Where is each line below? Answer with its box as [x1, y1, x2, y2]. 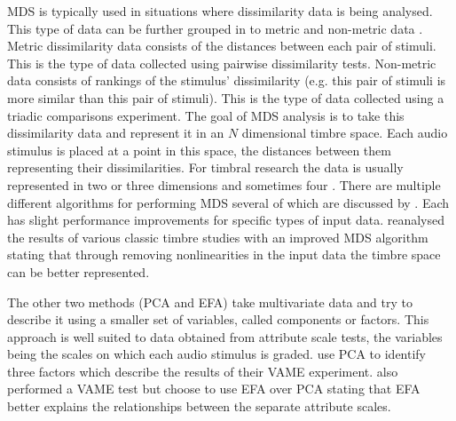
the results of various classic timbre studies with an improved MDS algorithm [7, 227, 428, 246]
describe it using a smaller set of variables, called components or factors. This [7, 310, 429, 329]
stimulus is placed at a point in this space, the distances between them [7, 140, 391, 159]
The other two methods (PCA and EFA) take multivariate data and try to [7, 292, 413, 311]
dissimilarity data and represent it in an [7, 123, 224, 142]
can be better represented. [7, 262, 150, 281]
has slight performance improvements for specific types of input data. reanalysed [7, 210, 445, 229]
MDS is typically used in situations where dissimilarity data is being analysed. [7, 2, 433, 20]
